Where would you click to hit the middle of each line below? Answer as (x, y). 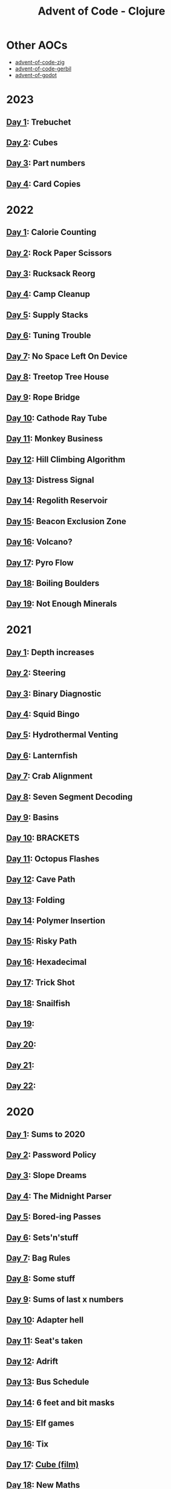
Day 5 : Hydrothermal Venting (62, 735)
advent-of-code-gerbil (43, 69)
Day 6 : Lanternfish (42, 755)
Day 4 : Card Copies (44, 184)
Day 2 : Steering (36, 673)
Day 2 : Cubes (32, 142)
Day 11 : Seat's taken (45, 1341)
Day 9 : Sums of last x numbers (65, 1299)
